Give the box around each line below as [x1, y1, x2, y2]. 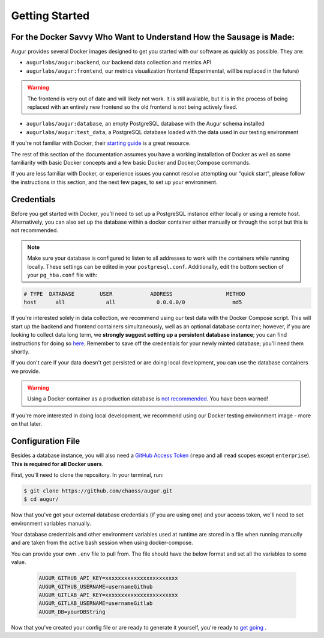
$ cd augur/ [23, 496, 59, 503]
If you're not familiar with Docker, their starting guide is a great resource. [11, 140, 191, 147]
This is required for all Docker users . [11, 460, 104, 467]
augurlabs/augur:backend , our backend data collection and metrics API [26, 59, 212, 66]
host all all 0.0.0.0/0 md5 [23, 299, 242, 306]
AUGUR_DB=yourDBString [38, 608, 106, 615]
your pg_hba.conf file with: [27, 271, 97, 278]
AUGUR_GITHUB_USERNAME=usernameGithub [38, 583, 153, 590]
